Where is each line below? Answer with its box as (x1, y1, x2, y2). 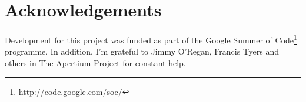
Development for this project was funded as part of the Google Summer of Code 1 (5, 32, 297, 46)
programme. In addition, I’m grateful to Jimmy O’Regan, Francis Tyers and (5, 45, 280, 57)
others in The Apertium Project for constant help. (5, 56, 186, 69)
